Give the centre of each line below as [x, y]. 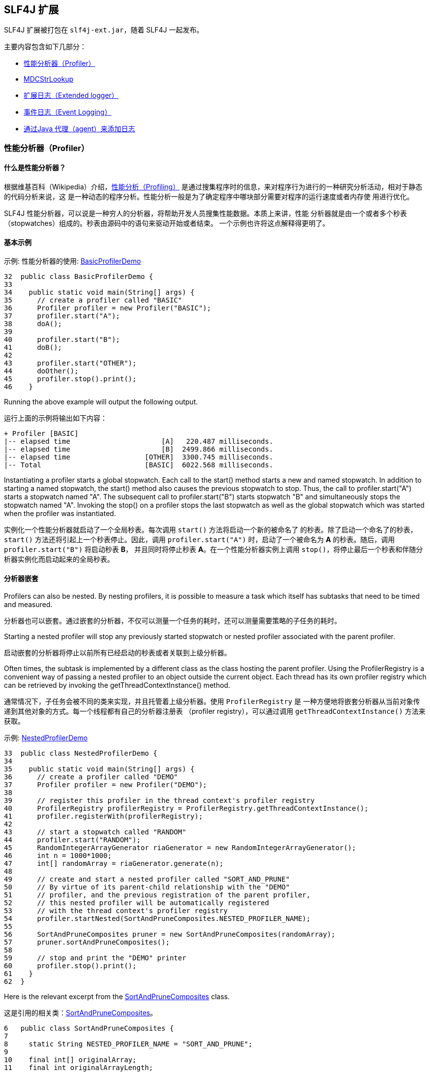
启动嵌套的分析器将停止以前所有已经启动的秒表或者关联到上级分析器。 [117, 653]
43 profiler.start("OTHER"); [70, 363]
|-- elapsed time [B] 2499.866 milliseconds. [139, 449]
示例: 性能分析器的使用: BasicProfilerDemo [72, 261]
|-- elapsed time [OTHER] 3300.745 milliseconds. [139, 457]
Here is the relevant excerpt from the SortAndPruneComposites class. [117, 997]
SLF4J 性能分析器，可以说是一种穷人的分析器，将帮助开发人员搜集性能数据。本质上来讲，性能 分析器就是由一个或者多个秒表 [206, 214]
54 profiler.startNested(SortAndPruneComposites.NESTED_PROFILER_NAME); [157, 919]
